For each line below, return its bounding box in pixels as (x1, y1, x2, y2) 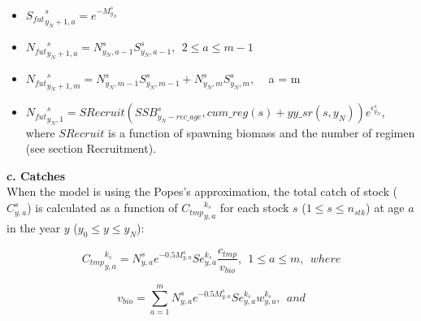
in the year (7, 219, 61, 236)
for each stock (219, 199, 289, 216)
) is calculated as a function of (27, 199, 178, 216)
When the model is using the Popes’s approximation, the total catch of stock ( (7, 183, 397, 200)
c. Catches (7, 167, 66, 184)
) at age (366, 199, 405, 216)
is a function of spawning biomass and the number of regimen (108, 124, 415, 141)
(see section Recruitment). (25, 140, 156, 157)
